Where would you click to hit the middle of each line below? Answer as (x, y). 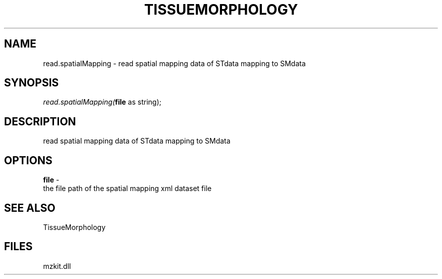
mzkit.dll (57, 266)
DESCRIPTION (40, 121)
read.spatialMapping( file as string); (102, 102)
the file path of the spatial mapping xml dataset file (127, 189)
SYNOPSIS (32, 83)
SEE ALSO (30, 208)
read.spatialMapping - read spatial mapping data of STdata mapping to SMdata (174, 63)
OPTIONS (28, 160)
